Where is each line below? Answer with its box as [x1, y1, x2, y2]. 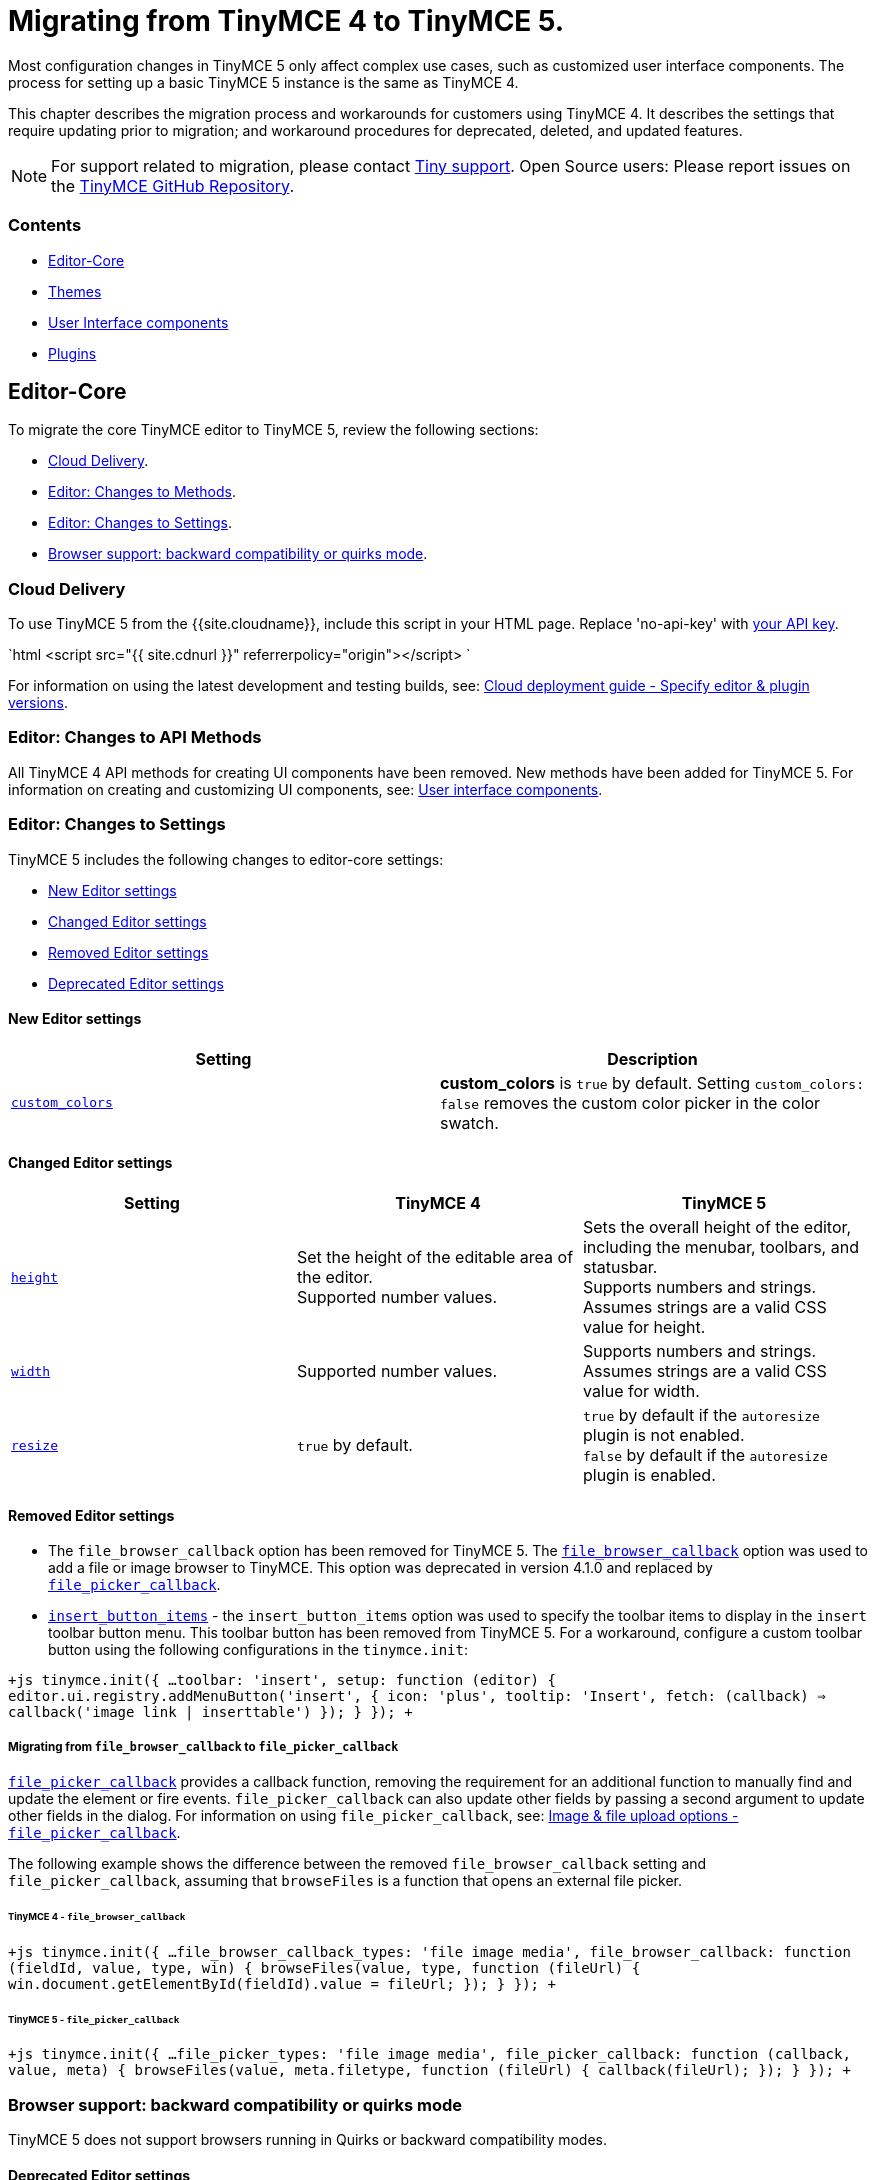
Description [607, 1048, 698, 1069]
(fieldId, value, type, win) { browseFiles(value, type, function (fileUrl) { [8, 1959, 641, 1976]
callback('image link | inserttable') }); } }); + [8, 1704, 413, 1721]
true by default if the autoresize [582, 1405, 820, 1426]
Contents [8, 215, 82, 236]
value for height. [582, 1317, 706, 1338]
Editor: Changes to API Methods [8, 727, 262, 748]
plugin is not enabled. [582, 1425, 745, 1446]
